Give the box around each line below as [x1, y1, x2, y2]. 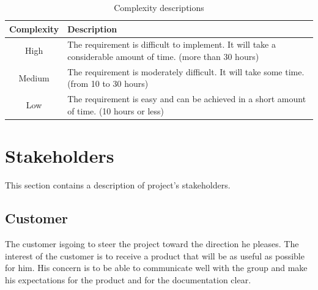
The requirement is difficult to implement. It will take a [67, 38, 276, 51]
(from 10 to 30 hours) [67, 77, 149, 90]
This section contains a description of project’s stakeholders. [5, 179, 231, 191]
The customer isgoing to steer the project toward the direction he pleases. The [5, 237, 299, 250]
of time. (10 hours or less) [67, 104, 164, 117]
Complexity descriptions [114, 1, 204, 13]
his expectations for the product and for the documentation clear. [5, 273, 251, 286]
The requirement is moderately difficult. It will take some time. [67, 65, 305, 78]
